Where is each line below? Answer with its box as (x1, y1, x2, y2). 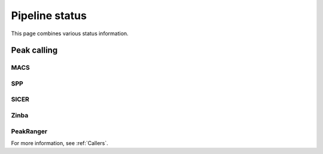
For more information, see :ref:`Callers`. (11, 139, 109, 146)
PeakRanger (11, 127, 48, 135)
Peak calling (11, 45, 58, 56)
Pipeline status (11, 9, 87, 22)
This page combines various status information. (11, 30, 129, 37)
